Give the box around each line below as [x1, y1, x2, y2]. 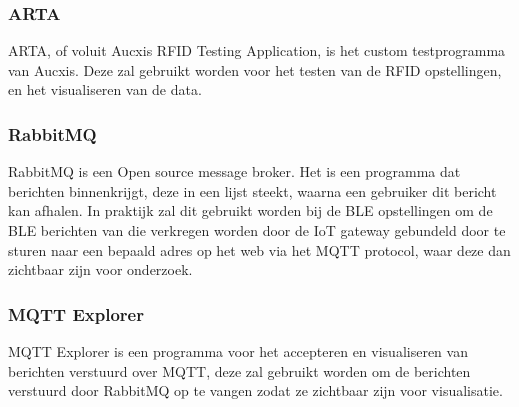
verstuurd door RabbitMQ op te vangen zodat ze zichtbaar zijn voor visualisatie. [8, 380, 503, 401]
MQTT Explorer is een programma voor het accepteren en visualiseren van [8, 341, 468, 361]
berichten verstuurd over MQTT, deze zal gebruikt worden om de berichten [8, 360, 471, 381]
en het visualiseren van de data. [8, 79, 202, 100]
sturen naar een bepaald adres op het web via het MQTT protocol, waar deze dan [8, 239, 511, 260]
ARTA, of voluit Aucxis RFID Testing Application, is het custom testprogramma [8, 40, 506, 61]
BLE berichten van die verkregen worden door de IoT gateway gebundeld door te [8, 220, 506, 240]
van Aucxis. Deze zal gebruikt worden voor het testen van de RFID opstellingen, [8, 59, 502, 80]
